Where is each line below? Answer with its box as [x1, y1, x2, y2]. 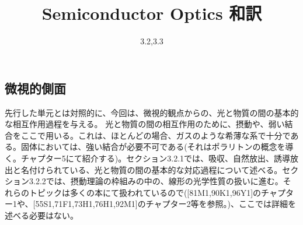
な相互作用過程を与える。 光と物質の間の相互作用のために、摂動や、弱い [5, 118, 285, 130]
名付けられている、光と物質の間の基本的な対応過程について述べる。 [20, 163, 283, 175]
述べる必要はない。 [5, 209, 78, 221]
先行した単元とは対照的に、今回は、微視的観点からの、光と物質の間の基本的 [5, 106, 299, 118]
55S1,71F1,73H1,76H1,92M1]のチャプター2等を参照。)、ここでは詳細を [35, 198, 296, 210]
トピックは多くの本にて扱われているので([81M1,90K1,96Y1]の [29, 186, 262, 198]
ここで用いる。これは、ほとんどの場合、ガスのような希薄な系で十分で [20, 129, 291, 141]
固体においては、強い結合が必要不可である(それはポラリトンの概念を [20, 140, 285, 153]
